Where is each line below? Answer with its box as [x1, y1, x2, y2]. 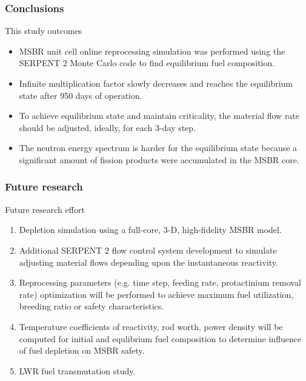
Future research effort [5, 203, 85, 215]
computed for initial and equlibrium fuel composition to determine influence [19, 332, 302, 345]
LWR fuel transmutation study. [19, 364, 136, 377]
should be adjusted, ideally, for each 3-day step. [19, 121, 196, 133]
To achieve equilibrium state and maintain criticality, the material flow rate [19, 109, 300, 122]
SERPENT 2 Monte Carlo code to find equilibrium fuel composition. [19, 56, 275, 69]
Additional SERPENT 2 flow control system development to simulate [19, 243, 277, 256]
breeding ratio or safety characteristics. [19, 300, 164, 312]
